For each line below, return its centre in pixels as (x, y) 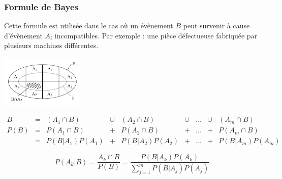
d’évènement (23, 35)
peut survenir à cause (216, 26)
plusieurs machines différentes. (51, 45)
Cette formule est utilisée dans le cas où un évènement (89, 26)
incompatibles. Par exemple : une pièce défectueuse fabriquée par (156, 35)
